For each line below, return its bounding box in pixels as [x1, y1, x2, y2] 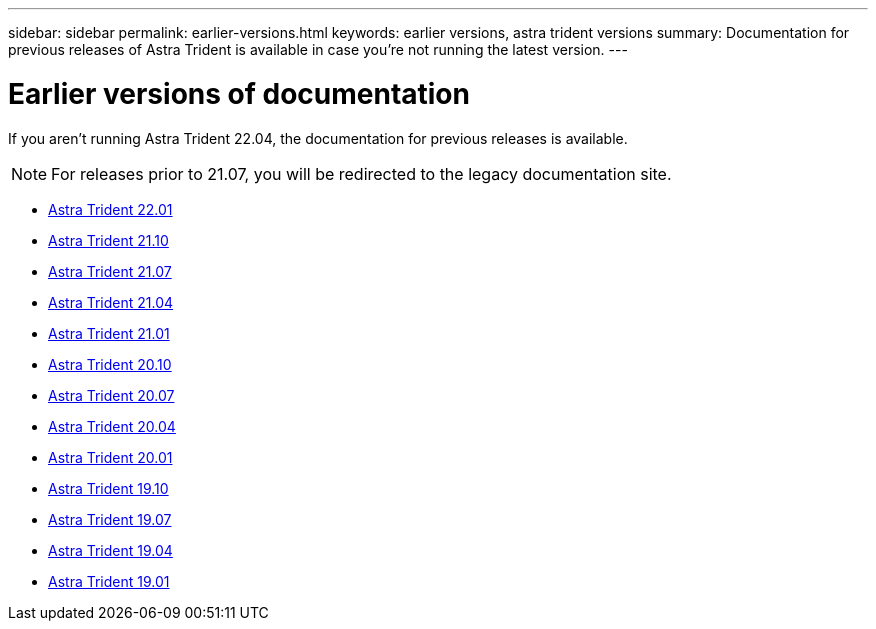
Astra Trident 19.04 [48, 541, 173, 559]
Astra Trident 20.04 [48, 417, 176, 435]
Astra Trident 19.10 [48, 479, 169, 497]
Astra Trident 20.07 [48, 386, 175, 404]
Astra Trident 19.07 [48, 510, 172, 528]
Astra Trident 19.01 [48, 572, 170, 590]
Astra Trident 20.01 [48, 448, 173, 466]
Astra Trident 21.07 [48, 262, 172, 280]
